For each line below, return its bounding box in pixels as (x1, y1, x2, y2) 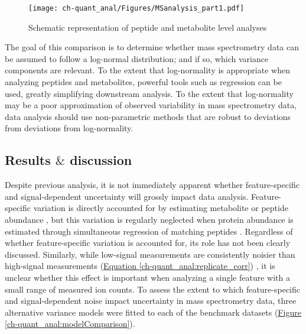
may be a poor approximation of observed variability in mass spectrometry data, (5, 99, 297, 111)
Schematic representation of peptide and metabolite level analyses (28, 21, 267, 33)
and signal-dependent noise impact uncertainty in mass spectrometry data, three (5, 294, 297, 307)
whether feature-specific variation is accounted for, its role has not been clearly (5, 236, 291, 249)
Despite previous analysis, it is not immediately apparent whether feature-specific (5, 179, 300, 191)
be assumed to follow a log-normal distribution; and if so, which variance (5, 52, 269, 64)
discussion (70, 151, 132, 169)
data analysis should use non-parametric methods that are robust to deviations (5, 110, 291, 122)
